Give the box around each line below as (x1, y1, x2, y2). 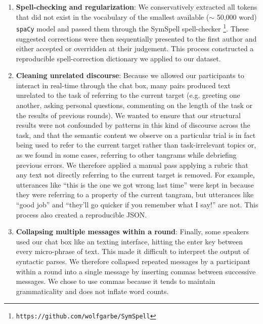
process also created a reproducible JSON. (16, 209, 147, 220)
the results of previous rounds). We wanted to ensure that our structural (16, 110, 241, 120)
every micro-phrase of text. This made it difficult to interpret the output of (16, 246, 249, 257)
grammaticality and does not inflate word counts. (16, 285, 169, 296)
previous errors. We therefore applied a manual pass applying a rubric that (16, 159, 248, 170)
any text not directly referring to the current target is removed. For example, (16, 169, 255, 180)
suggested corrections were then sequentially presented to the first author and (16, 33, 257, 44)
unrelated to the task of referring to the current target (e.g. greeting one (16, 90, 240, 100)
